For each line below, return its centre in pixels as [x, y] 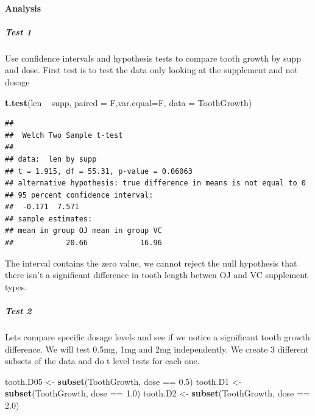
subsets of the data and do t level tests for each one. [102, 361]
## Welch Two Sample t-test [64, 135]
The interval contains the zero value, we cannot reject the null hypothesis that [151, 263]
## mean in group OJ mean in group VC [83, 231]
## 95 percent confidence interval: [79, 195]
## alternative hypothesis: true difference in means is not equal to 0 [155, 183]
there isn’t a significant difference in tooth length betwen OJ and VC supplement [157, 275]
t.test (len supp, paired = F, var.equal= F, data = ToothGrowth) [129, 102]
